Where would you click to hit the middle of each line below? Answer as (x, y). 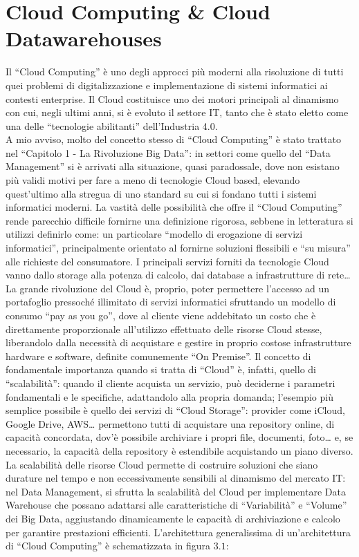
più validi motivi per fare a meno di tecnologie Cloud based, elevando (153, 180)
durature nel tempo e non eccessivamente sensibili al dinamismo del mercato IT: (176, 478)
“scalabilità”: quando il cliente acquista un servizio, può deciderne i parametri (171, 383)
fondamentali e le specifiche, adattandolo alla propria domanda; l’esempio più (169, 396)
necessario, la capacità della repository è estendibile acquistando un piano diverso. (179, 450)
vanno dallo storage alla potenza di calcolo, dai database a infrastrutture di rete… (178, 275)
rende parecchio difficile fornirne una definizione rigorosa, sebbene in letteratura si (179, 220)
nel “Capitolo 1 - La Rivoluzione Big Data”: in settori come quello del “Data (168, 152)
